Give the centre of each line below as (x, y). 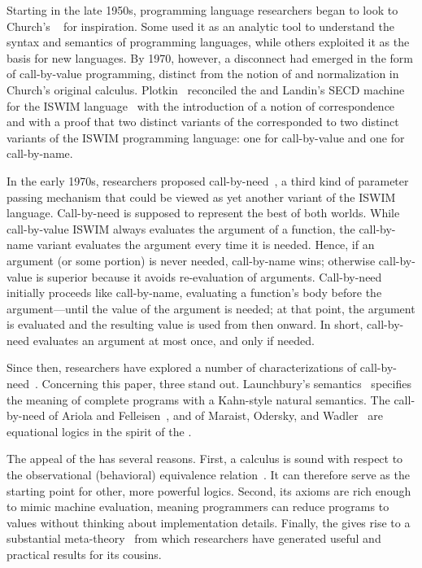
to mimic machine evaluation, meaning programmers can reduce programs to (198, 507)
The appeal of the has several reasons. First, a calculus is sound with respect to (205, 459)
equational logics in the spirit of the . (99, 431)
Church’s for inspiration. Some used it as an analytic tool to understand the (200, 26)
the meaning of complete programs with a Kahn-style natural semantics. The (198, 399)
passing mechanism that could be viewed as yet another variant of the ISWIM (201, 197)
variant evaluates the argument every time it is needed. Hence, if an (206, 245)
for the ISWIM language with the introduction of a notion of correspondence (201, 105)
